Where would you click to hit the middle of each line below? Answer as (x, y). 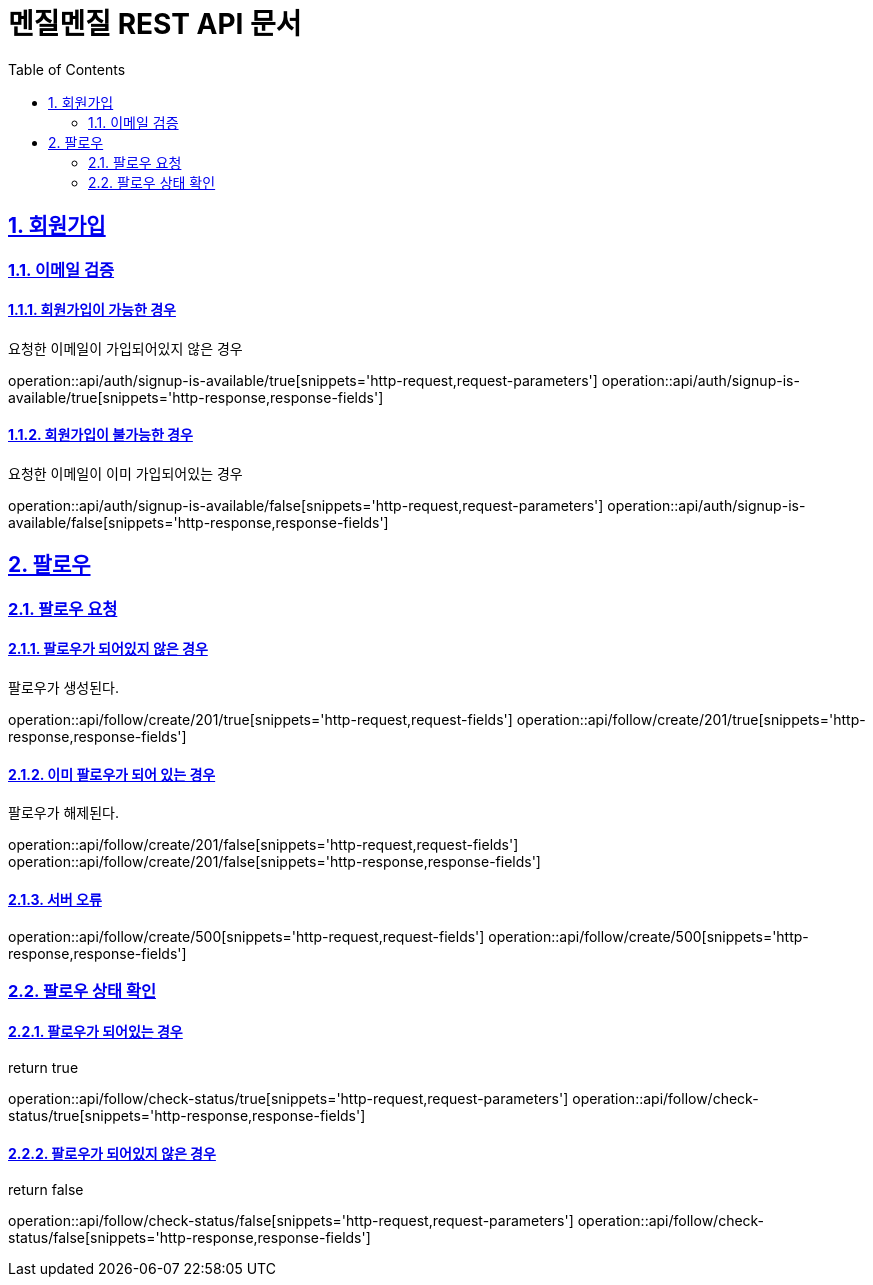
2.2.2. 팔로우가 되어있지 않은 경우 (112, 1153)
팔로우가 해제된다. (64, 813)
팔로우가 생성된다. (64, 688)
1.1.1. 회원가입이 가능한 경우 (92, 310)
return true (43, 1068)
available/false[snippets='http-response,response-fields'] (198, 523)
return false (46, 1190)
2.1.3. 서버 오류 (55, 899)
